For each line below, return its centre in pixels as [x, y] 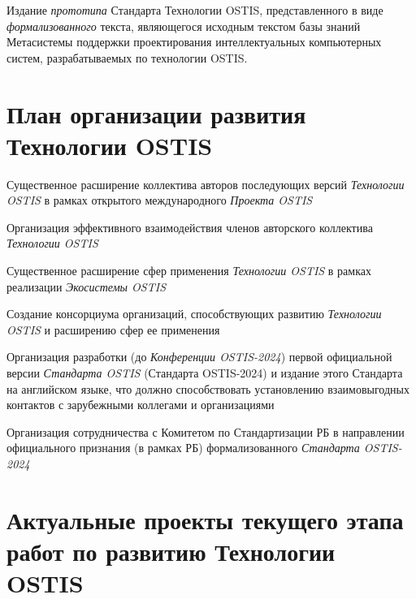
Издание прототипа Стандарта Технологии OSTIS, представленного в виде [195, 10]
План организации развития [156, 113]
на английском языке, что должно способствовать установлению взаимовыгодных [208, 388]
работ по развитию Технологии [171, 551]
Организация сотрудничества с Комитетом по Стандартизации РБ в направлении [206, 431]
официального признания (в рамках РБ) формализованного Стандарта [183, 448]
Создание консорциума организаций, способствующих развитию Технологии [194, 314]
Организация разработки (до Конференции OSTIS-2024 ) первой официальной [199, 357]
